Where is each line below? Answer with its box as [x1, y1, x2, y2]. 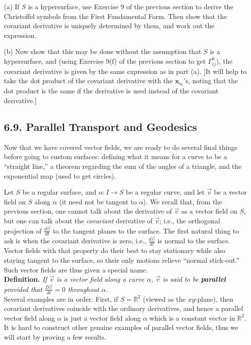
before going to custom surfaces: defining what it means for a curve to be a [4, 151, 227, 162]
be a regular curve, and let [126, 187, 205, 197]
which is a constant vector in [150, 312, 235, 323]
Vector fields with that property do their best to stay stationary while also [4, 245, 225, 255]
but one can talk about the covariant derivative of [4, 215, 153, 225]
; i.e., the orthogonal [159, 215, 220, 225]
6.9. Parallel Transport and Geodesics [4, 119, 197, 134]
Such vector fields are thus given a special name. [4, 264, 148, 274]
